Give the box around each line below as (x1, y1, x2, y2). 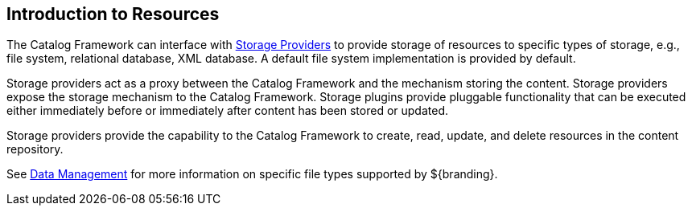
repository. (6, 142, 64, 157)
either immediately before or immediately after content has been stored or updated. (6, 104, 449, 118)
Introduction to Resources (6, 4, 220, 24)
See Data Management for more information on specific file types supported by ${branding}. (6, 167, 498, 181)
